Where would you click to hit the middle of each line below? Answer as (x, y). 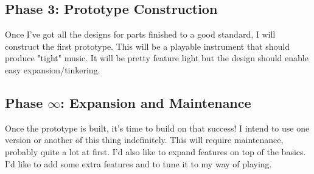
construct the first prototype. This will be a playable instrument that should (148, 46)
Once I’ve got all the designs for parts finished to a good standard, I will (140, 34)
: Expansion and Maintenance (156, 102)
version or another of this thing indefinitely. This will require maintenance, (144, 140)
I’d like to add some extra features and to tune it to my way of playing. (138, 163)
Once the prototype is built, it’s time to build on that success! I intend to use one (157, 128)
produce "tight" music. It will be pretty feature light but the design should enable (157, 58)
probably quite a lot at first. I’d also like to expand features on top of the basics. (155, 151)
